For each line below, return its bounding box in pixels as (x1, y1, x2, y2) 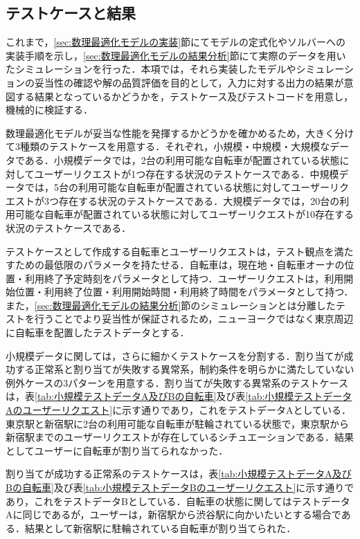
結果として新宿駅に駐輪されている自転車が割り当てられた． (24, 520, 296, 535)
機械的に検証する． (6, 102, 93, 117)
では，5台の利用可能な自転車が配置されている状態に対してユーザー (24, 180, 330, 194)
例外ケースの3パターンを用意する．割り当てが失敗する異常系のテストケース (6, 375, 348, 390)
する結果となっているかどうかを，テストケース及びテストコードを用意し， (15, 89, 354, 103)
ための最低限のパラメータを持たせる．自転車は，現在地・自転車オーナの (15, 257, 345, 272)
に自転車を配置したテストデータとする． (6, 325, 190, 340)
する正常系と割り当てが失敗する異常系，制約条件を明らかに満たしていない (15, 362, 354, 376)
